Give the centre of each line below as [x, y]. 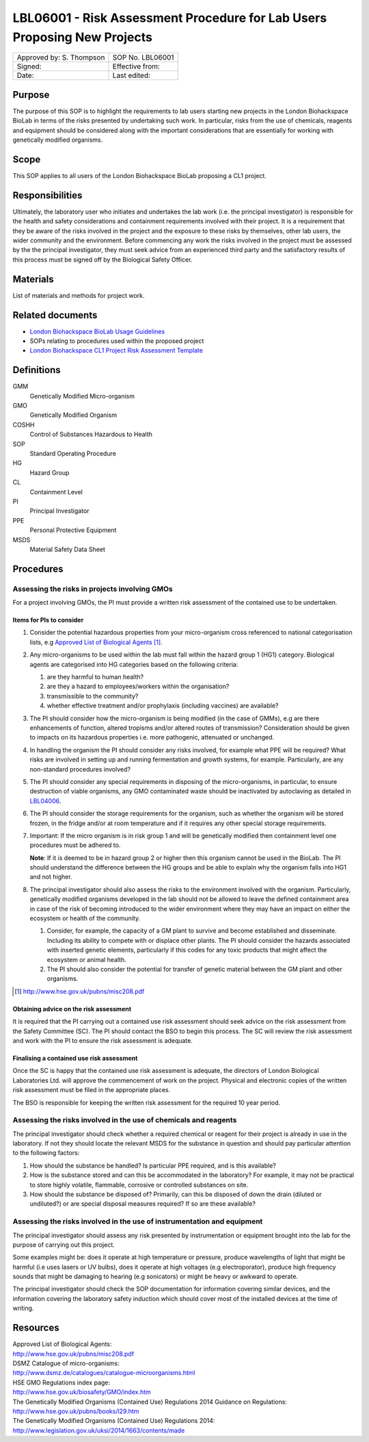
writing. [23, 1308]
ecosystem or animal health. [86, 959]
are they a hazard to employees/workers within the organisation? [138, 686]
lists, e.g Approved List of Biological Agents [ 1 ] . [96, 642]
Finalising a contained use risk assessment [75, 1058]
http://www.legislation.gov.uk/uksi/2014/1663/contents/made [99, 1430]
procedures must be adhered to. [75, 845]
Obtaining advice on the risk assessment [72, 1009]
